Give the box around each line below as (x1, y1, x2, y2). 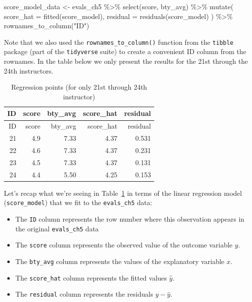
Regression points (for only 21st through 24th (11, 82, 147, 92)
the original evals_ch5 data (15, 223, 99, 233)
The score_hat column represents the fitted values (15, 272, 167, 283)
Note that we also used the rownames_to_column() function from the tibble (4, 37, 234, 47)
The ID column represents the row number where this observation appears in (15, 214, 245, 224)
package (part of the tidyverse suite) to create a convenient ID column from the (4, 46, 247, 57)
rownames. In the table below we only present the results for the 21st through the (4, 56, 248, 66)
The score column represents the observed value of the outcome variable (15, 240, 233, 250)
